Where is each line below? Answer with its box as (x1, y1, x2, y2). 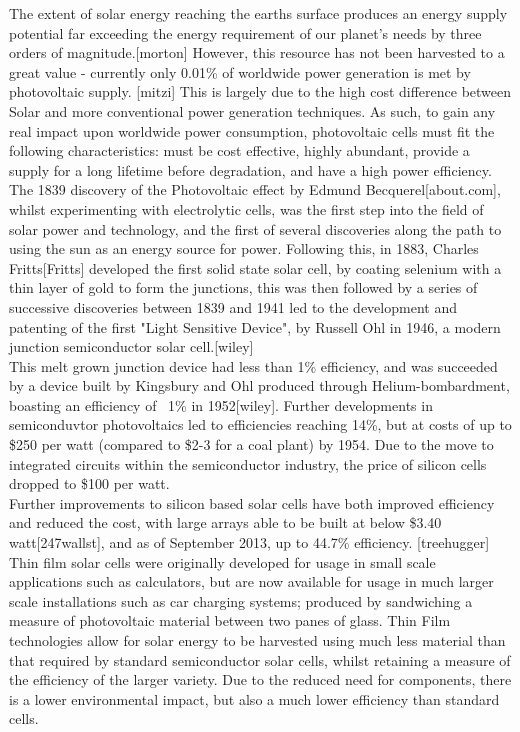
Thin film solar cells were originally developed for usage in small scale (9, 551, 436, 572)
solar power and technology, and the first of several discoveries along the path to (9, 218, 502, 239)
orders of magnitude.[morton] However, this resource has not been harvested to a (9, 42, 505, 63)
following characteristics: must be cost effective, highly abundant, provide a (9, 140, 470, 161)
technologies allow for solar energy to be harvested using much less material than (9, 630, 506, 650)
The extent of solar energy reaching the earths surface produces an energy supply (9, 3, 508, 23)
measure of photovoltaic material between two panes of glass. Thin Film (9, 610, 451, 631)
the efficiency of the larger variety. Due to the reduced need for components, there (9, 669, 512, 690)
